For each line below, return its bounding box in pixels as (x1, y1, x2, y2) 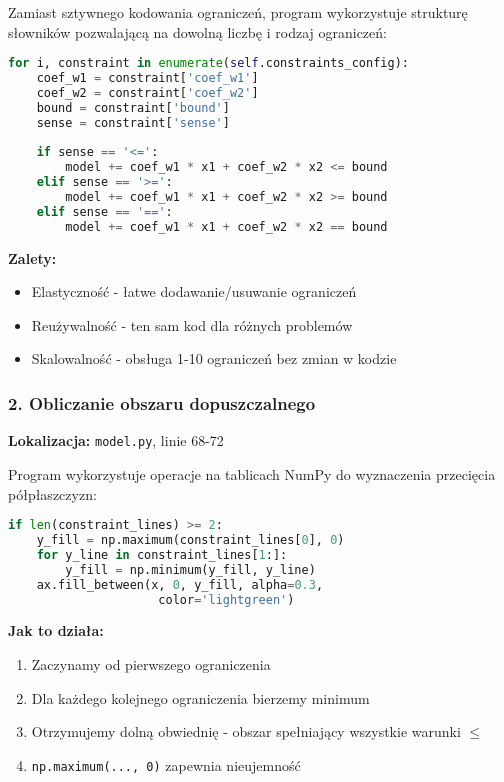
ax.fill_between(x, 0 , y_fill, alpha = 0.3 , (36, 577, 324, 592)
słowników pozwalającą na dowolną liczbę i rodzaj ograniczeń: (8, 21, 387, 42)
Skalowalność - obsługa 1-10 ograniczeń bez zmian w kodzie (31, 348, 397, 369)
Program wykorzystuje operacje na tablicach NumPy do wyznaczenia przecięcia (8, 463, 496, 484)
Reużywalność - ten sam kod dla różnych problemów (31, 314, 353, 335)
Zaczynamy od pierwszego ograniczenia (31, 653, 271, 674)
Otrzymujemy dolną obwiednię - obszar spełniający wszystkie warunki (31, 721, 461, 742)
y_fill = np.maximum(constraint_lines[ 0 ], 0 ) (36, 533, 345, 547)
